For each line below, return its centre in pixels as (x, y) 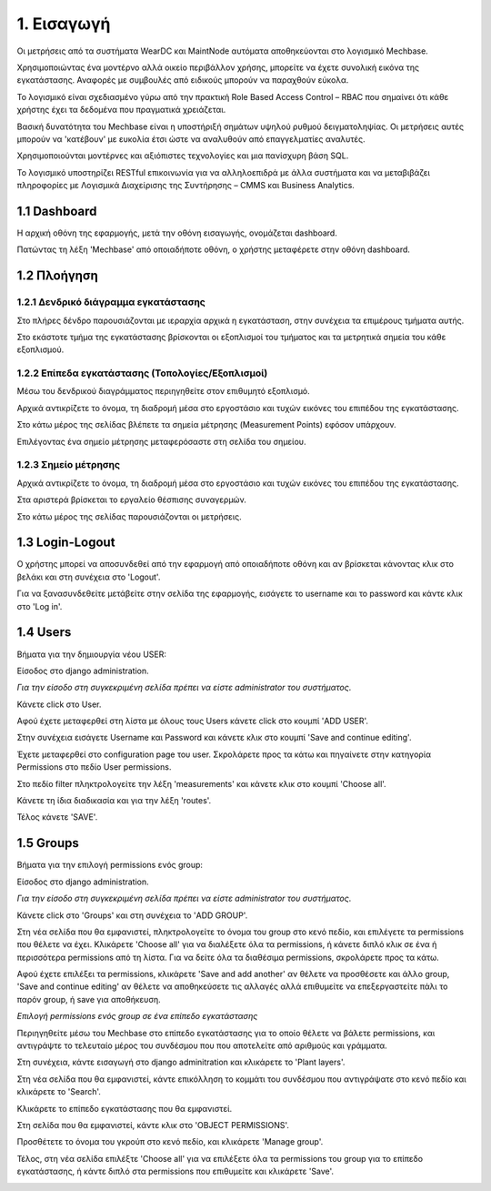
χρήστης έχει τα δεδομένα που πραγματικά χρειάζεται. (121, 110)
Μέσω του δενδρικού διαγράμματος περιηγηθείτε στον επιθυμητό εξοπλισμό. (164, 391)
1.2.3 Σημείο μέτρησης (69, 465)
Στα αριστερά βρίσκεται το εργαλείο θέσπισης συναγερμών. (132, 500)
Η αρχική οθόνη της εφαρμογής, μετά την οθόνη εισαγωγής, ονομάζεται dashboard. (177, 233)
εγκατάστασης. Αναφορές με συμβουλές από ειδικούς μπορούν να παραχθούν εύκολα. (183, 80)
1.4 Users (44, 632)
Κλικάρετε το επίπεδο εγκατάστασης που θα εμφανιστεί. (125, 1108)
